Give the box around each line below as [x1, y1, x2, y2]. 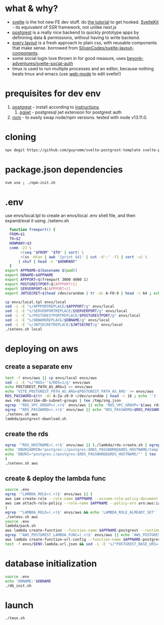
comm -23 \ [9, 245, 32, 250]
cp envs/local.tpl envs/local [5, 299, 67, 305]
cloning [5, 132, 37, 143]
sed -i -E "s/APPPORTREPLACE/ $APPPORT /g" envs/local [5, 304, 115, 309]
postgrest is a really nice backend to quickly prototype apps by [12, 29, 139, 35]
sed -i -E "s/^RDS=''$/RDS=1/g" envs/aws [5, 380, 91, 385]
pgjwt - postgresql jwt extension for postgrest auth [19, 109, 122, 115]
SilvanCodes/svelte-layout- [79, 45, 134, 51]
